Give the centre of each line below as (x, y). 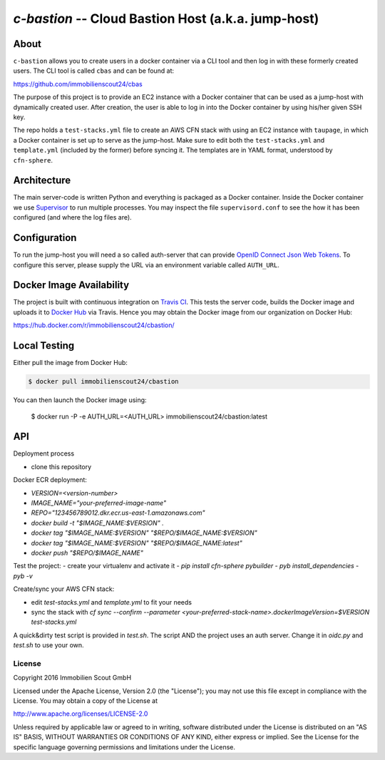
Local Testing (44, 346)
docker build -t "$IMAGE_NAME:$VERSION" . (97, 523)
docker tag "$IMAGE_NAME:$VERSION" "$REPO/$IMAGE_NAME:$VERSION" (144, 533)
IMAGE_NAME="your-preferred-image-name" (99, 503)
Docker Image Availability (71, 285)
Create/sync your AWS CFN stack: (64, 589)
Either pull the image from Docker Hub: (71, 363)
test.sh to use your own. (49, 645)
